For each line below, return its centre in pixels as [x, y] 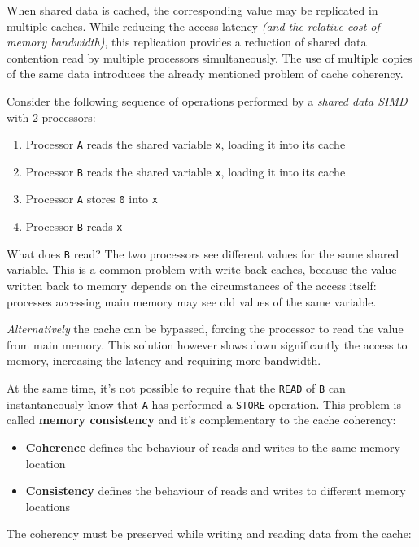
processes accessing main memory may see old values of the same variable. [192, 301]
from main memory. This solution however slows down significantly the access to [207, 344]
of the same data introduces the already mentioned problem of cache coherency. [205, 74]
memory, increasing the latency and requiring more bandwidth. [164, 360]
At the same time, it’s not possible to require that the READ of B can [176, 388]
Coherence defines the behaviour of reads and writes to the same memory [213, 447]
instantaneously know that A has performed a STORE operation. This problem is [204, 404]
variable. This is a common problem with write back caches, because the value [202, 269]
